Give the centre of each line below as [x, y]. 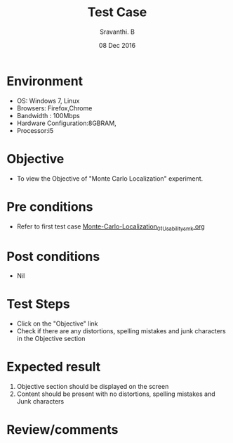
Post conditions [53, 256]
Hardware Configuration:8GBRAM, [66, 123]
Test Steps [39, 304]
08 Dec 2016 [117, 45]
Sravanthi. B [117, 32]
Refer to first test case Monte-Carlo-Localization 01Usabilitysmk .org [111, 227]
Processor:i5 [35, 130]
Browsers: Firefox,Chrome [54, 108]
